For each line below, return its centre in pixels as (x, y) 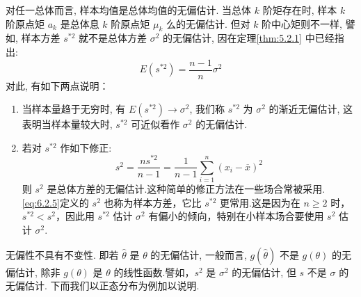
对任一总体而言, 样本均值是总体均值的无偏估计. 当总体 (129, 10)
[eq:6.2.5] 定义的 (55, 202)
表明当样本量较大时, (67, 124)
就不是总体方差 (113, 38)
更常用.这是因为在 (260, 202)
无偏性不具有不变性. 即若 (62, 254)
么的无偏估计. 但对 (208, 23)
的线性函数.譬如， (154, 272)
